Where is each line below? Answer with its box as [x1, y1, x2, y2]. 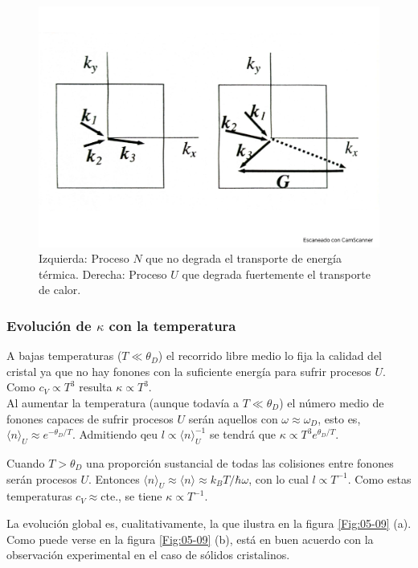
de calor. [39, 281, 81, 298]
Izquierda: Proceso [39, 250, 129, 267]
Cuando [6, 455, 45, 472]
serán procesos [6, 470, 77, 487]
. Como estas [347, 470, 412, 487]
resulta [79, 378, 113, 395]
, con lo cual [248, 470, 309, 487]
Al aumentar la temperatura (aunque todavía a [6, 394, 240, 411]
